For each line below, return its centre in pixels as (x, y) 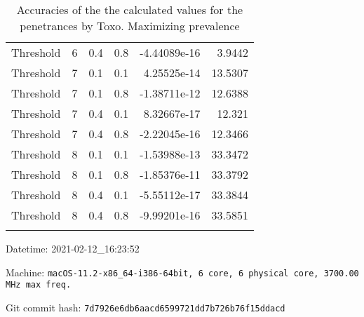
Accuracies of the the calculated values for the (130, 9)
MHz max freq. (39, 285)
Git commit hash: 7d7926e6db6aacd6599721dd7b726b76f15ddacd (146, 307)
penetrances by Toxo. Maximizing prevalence (130, 26)
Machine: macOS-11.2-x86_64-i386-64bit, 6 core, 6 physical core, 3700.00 (182, 272)
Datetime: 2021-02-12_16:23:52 (73, 248)
